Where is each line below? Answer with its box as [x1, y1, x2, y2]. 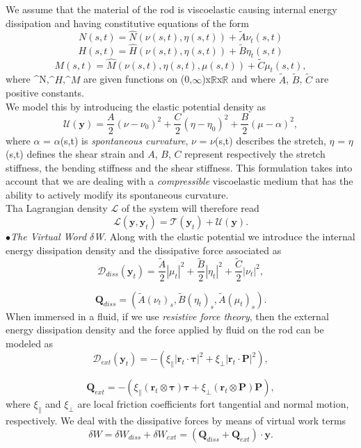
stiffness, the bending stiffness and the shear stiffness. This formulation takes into [6, 160, 353, 174]
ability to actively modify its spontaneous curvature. [6, 187, 229, 201]
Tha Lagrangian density [6, 201, 108, 215]
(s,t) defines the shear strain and [6, 147, 145, 161]
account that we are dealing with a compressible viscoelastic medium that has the [6, 174, 353, 188]
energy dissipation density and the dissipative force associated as [6, 242, 282, 257]
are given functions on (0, [83, 72, 193, 86]
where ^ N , [6, 72, 49, 86]
